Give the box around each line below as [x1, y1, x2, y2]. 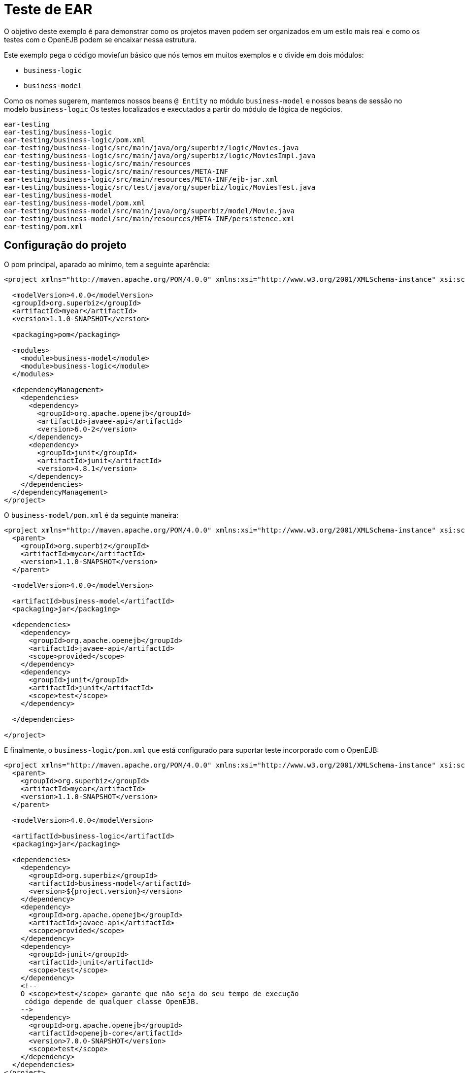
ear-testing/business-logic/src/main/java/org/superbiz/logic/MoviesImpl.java [4, 151, 316, 160]
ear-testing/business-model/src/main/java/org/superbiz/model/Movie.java [4, 206, 295, 215]
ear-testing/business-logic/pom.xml [4, 135, 145, 144]
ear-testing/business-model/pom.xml [4, 199, 145, 207]
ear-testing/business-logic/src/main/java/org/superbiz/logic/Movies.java [4, 143, 299, 152]
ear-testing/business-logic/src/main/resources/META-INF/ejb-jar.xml [4, 175, 278, 183]
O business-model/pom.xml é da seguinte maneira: [4, 510, 179, 519]
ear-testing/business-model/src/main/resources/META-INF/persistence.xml [4, 214, 295, 223]
